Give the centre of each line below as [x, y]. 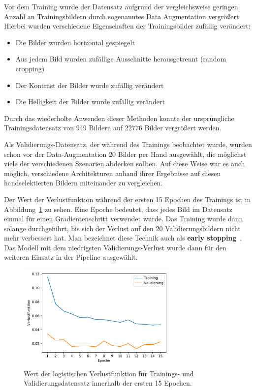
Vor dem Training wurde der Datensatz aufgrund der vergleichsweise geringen [121, 6]
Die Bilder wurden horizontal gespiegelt [75, 42]
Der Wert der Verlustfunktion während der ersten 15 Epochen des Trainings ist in [128, 199]
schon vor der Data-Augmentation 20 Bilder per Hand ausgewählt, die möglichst [125, 154]
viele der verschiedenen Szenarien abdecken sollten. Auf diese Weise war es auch [125, 164]
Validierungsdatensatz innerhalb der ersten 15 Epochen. [108, 383]
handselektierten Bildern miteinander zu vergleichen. [83, 183]
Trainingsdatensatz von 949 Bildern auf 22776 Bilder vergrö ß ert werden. [113, 128]
